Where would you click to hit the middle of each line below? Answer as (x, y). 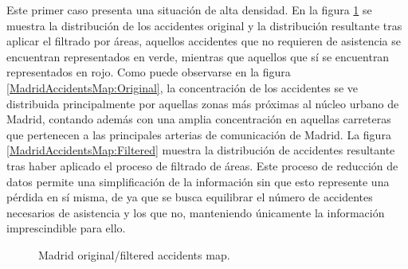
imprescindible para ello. (66, 228)
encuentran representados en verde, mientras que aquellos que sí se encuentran (198, 56)
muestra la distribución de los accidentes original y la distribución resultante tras (204, 25)
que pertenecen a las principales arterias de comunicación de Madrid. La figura (199, 134)
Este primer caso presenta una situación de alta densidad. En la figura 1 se (189, 10)
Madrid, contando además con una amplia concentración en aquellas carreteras (199, 119)
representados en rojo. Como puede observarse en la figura (149, 72)
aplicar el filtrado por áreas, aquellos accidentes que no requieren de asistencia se (204, 41)
